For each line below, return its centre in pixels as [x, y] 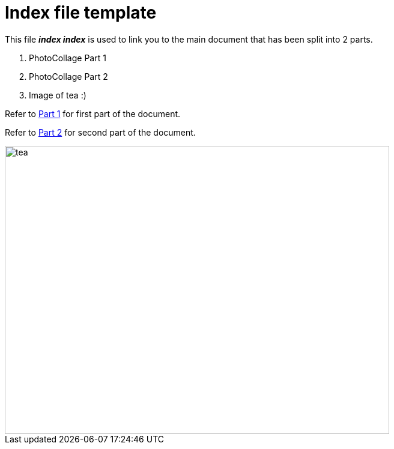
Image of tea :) [58, 95]
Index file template [81, 13]
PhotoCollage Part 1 [68, 58]
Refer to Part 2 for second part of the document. [100, 132]
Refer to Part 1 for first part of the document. [93, 113]
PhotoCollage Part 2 [68, 76]
